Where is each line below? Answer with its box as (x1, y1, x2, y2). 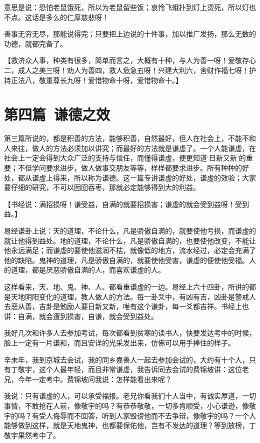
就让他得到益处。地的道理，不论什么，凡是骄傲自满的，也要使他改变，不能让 (4, 235, 256, 245)
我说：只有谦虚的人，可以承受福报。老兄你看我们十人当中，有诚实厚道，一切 (4, 390, 256, 401)
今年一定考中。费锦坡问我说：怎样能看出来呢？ (17, 373, 172, 384)
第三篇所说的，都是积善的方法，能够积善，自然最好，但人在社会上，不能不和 (4, 133, 256, 143)
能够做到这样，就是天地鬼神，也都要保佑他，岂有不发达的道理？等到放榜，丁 (4, 420, 256, 430)
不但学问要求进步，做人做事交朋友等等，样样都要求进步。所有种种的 (17, 162, 242, 173)
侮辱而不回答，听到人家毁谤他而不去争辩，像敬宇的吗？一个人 (52, 410, 256, 420)
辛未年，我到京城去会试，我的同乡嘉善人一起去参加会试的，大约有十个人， (4, 354, 249, 364)
